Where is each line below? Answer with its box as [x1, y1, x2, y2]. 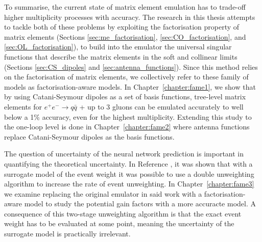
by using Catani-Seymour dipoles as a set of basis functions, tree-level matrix [4, 91, 246, 102]
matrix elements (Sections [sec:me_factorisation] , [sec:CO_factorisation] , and [4, 31, 246, 42]
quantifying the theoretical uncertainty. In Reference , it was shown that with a [4, 158, 253, 169]
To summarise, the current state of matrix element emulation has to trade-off [4, 2, 246, 12]
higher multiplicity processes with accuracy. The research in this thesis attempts [4, 11, 255, 22]
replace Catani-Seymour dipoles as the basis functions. [4, 131, 175, 142]
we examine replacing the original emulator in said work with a [4, 188, 202, 199]
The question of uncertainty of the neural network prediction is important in [4, 148, 244, 159]
